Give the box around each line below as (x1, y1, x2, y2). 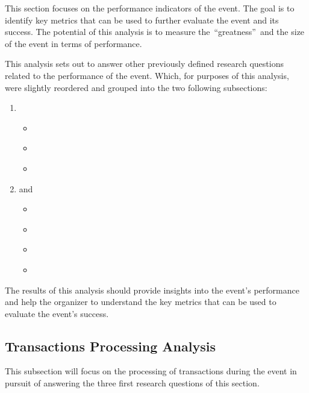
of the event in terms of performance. (5, 37, 142, 49)
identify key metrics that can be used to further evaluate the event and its (5, 13, 279, 26)
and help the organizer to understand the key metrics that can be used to (5, 295, 276, 308)
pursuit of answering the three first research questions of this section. (5, 377, 260, 389)
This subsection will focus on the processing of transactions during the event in (5, 365, 297, 377)
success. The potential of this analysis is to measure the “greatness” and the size (5, 25, 305, 38)
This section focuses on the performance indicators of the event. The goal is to (5, 2, 295, 14)
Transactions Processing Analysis (5, 336, 216, 355)
